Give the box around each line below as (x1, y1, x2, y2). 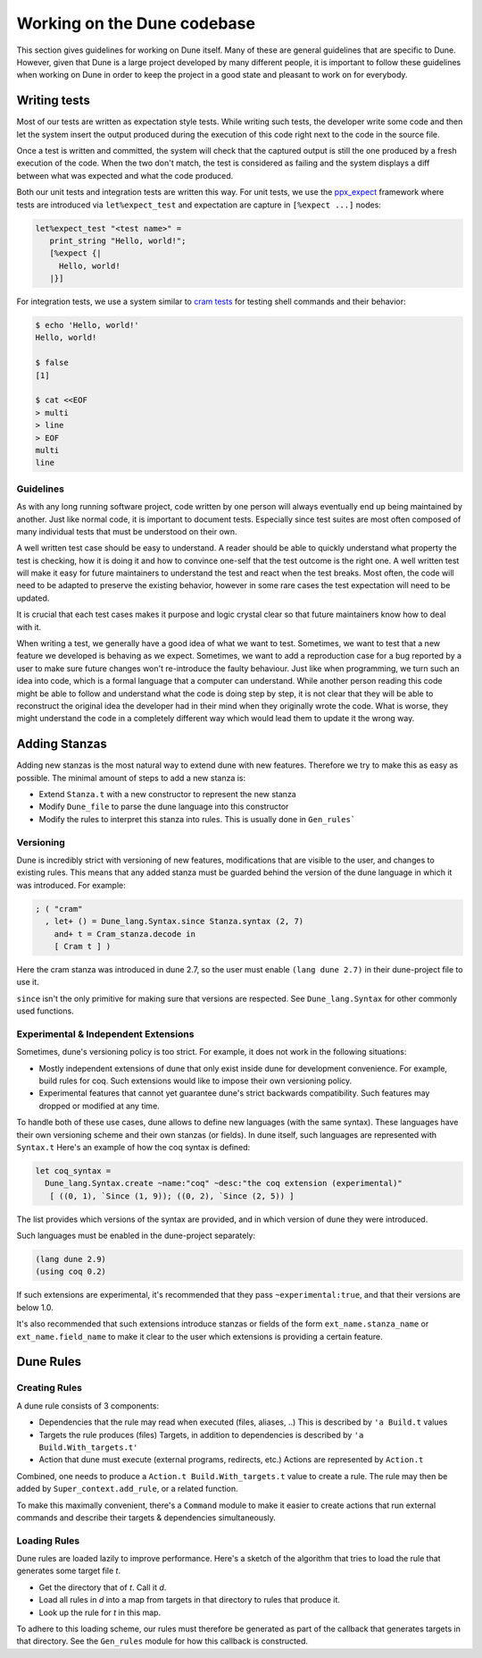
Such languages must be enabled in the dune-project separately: (16, 1230, 256, 1241)
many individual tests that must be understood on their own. (16, 526, 237, 536)
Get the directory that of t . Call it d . (38, 1582, 167, 1593)
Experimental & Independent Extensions (16, 1028, 195, 1040)
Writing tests (16, 93, 91, 108)
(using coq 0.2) (35, 1267, 107, 1277)
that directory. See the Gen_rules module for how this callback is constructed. (16, 1636, 308, 1646)
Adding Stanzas (16, 736, 107, 752)
